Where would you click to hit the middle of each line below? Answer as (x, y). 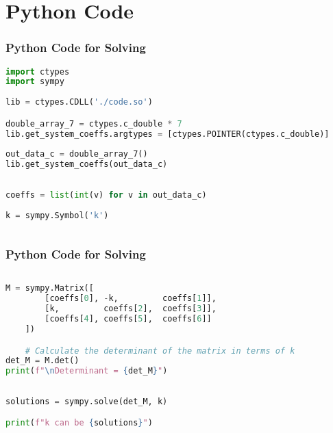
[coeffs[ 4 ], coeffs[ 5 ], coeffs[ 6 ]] (128, 319)
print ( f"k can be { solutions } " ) (79, 423)
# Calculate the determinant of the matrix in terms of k (160, 351)
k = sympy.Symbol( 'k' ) (57, 215)
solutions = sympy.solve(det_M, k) (87, 401)
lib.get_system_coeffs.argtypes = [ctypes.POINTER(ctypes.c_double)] (168, 134)
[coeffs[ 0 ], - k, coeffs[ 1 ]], (131, 299)
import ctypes (38, 71)
